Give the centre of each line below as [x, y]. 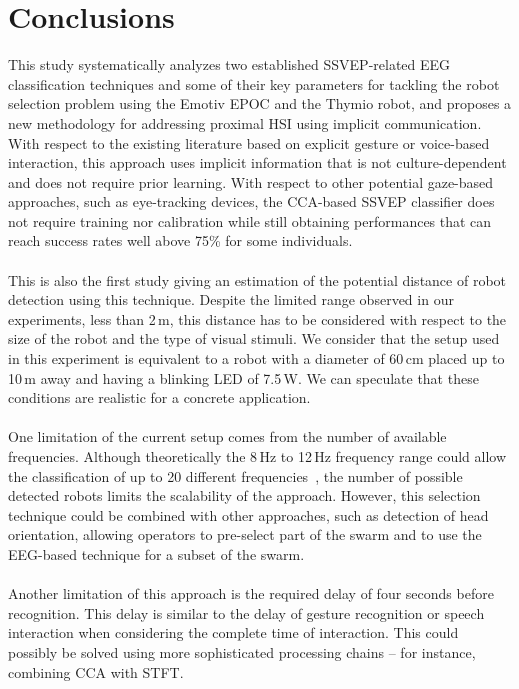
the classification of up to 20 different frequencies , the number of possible [235, 475]
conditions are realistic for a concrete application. [159, 397]
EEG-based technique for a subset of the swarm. [156, 553]
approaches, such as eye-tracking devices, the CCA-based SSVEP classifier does [251, 201]
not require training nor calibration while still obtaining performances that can [250, 220]
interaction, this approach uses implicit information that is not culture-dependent [257, 162]
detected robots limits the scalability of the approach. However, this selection [244, 495]
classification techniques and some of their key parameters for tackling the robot [254, 83]
